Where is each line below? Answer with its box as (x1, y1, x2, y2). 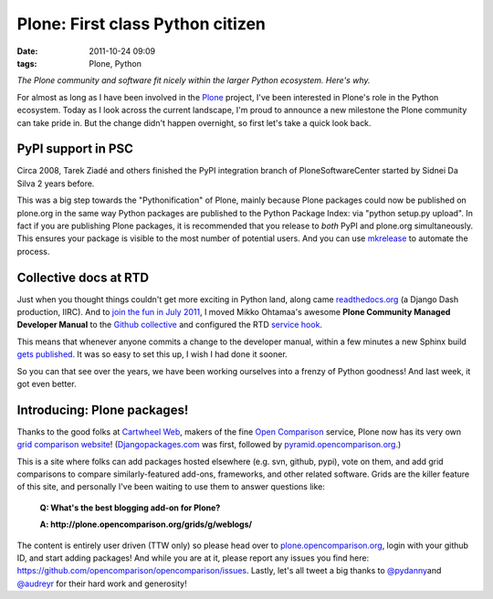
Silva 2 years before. (16, 178, 95, 189)
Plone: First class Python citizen (16, 14, 267, 34)
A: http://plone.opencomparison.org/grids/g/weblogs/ (39, 519, 253, 530)
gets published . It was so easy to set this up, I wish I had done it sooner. (16, 349, 288, 360)
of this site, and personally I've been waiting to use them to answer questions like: (16, 481, 326, 492)
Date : (16, 46, 38, 57)
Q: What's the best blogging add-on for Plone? (39, 502, 221, 513)
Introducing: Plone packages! (16, 402, 189, 417)
